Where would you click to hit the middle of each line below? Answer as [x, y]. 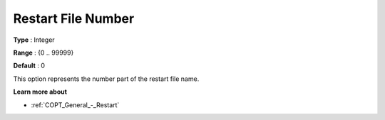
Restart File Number [74, 18]
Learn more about [40, 92]
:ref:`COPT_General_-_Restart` [75, 105]
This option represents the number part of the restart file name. [106, 79]
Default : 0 [29, 66]
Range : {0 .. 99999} [43, 53]
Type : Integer [34, 40]
